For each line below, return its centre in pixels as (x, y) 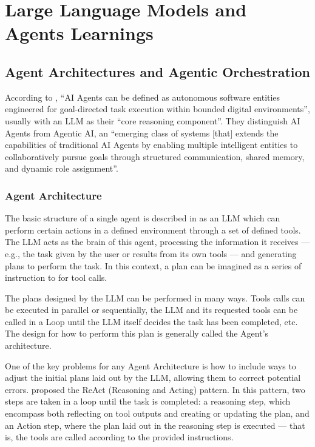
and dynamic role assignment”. (62, 168)
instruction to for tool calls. (56, 277)
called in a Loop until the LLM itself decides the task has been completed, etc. (151, 321)
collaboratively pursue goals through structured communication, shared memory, (155, 156)
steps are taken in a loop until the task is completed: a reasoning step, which (148, 401)
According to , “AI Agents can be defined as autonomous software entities (143, 97)
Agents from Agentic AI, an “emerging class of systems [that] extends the (142, 133)
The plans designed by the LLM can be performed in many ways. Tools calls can (155, 297)
